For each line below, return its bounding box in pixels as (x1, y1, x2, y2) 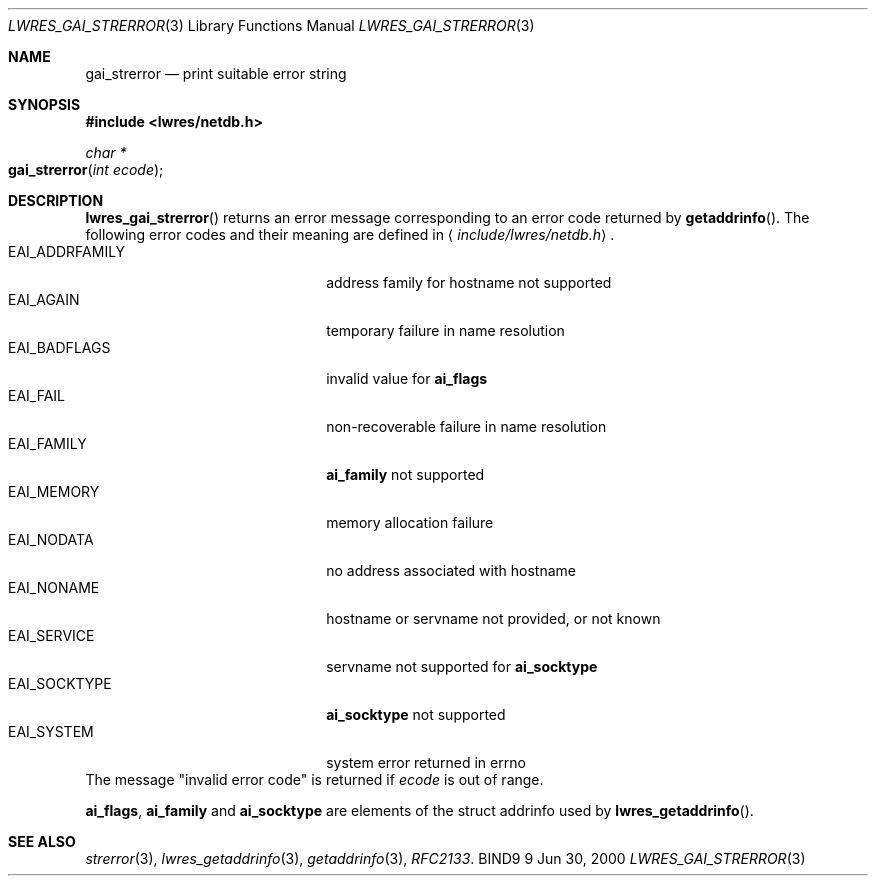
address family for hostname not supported (326, 274, 612, 291)
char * (85, 144, 127, 161)
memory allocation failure (326, 514, 494, 531)
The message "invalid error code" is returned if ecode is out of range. (85, 771, 544, 788)
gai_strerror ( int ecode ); (8, 161, 164, 178)
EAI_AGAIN (8, 291, 80, 308)
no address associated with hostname (326, 562, 576, 579)
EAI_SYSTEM (8, 723, 94, 740)
